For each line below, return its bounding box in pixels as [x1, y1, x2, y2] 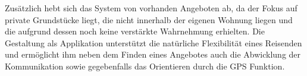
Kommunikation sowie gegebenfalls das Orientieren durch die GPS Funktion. [5, 59, 285, 72]
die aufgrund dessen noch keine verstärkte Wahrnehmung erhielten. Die [5, 25, 265, 37]
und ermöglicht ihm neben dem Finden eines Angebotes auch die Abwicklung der [5, 48, 301, 61]
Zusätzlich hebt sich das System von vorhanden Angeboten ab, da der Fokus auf [5, 2, 297, 14]
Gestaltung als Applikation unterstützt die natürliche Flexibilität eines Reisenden [5, 36, 302, 49]
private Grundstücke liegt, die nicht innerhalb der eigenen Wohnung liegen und [5, 13, 293, 26]
